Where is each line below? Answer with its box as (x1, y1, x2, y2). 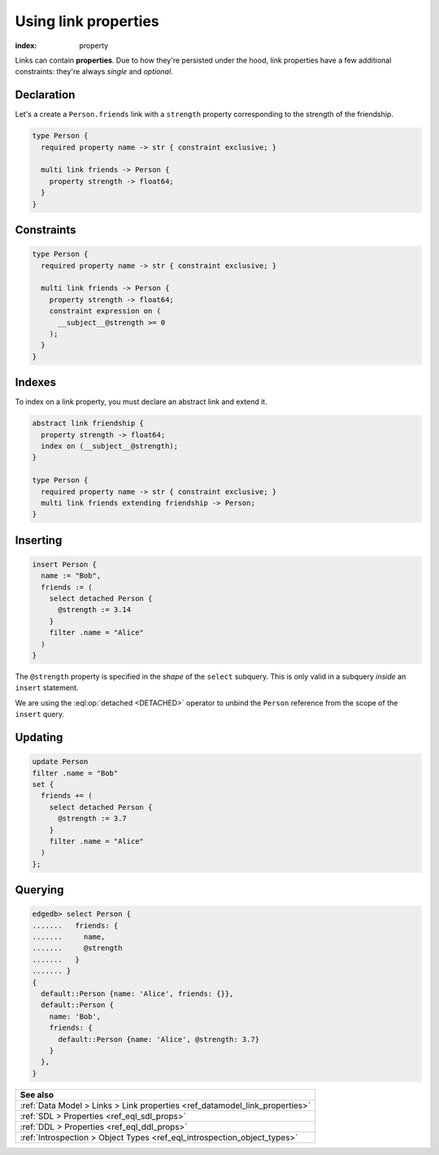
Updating (15, 730, 63, 744)
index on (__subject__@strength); (41, 441, 179, 450)
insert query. (15, 710, 65, 719)
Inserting (15, 533, 63, 547)
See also (20, 1089, 54, 1101)
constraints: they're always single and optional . (15, 67, 174, 76)
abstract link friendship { (32, 419, 144, 428)
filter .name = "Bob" (32, 768, 119, 778)
